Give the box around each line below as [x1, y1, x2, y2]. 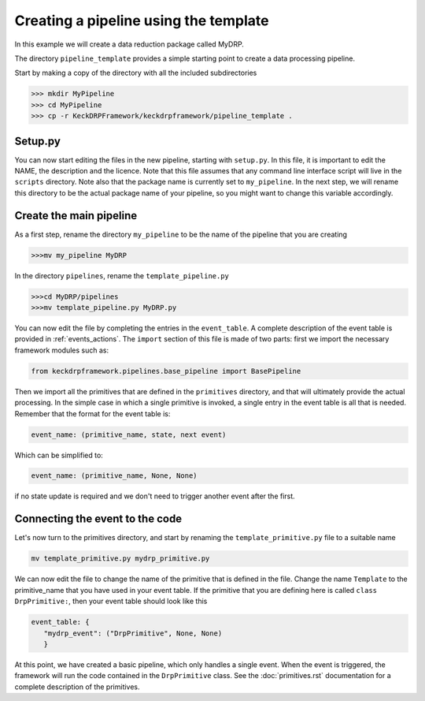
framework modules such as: [14, 345, 109, 355]
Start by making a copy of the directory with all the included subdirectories [14, 68, 257, 78]
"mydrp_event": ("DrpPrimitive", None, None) [43, 628, 223, 638]
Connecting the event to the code [14, 513, 183, 526]
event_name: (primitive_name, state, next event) [31, 430, 227, 439]
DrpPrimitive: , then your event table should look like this [14, 596, 208, 606]
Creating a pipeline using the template [14, 12, 269, 29]
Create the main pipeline [14, 209, 138, 222]
